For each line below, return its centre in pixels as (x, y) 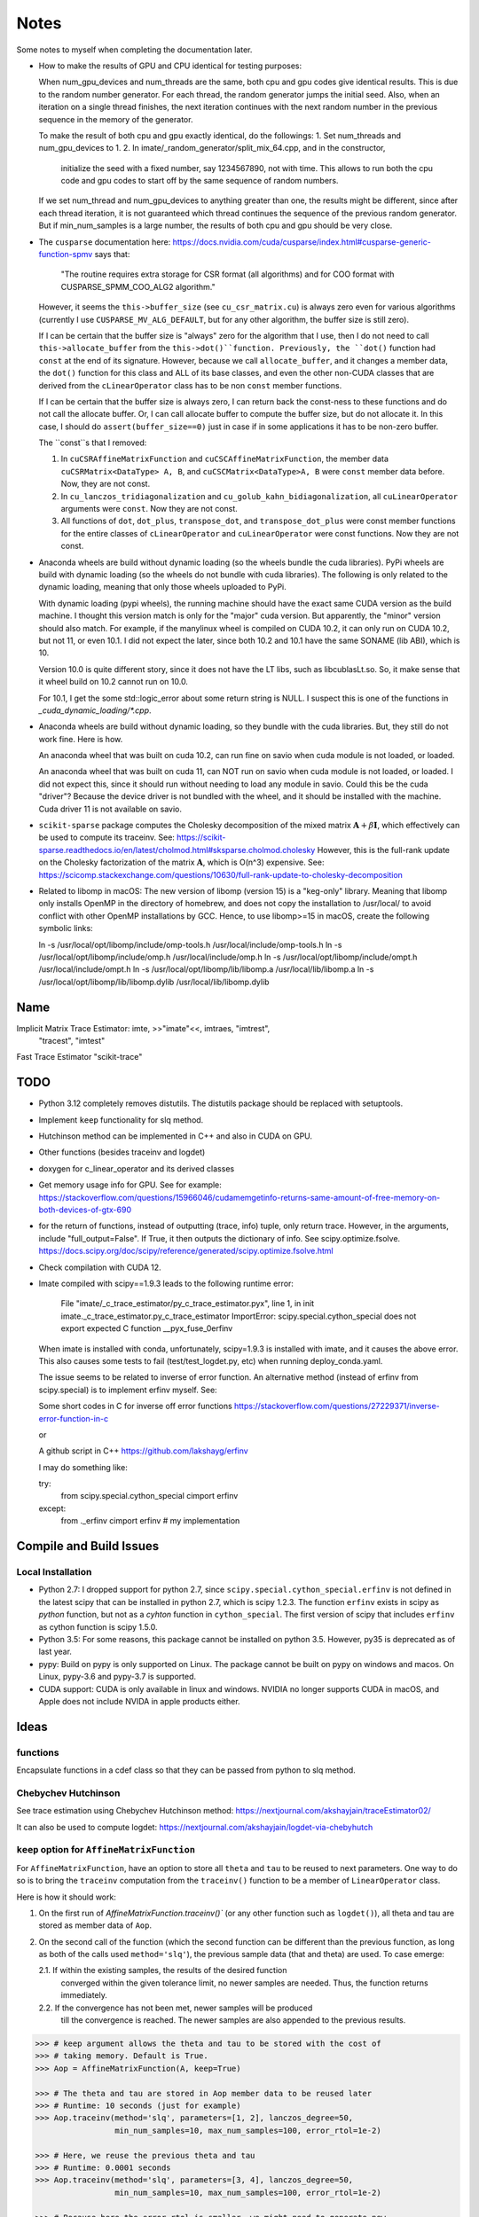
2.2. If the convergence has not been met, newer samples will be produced (176, 2008)
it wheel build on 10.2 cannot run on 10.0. (113, 682)
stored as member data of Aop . (95, 1925)
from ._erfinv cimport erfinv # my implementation (150, 1521)
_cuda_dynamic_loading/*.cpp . (95, 710)
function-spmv (66, 255)
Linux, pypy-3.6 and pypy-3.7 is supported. (118, 1677)
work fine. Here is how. (81, 739)
